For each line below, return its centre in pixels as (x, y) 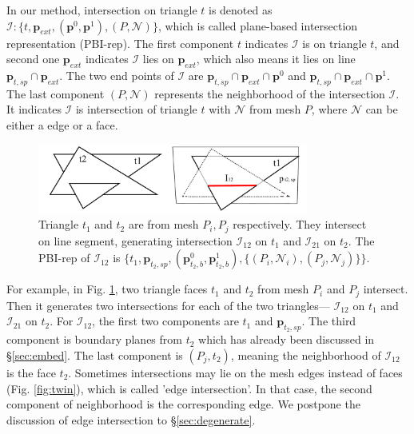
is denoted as (240, 10)
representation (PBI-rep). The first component (120, 43)
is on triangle (334, 43)
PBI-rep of (64, 258)
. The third (329, 321)
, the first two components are (165, 321)
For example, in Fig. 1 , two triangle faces (107, 289)
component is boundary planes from (94, 339)
